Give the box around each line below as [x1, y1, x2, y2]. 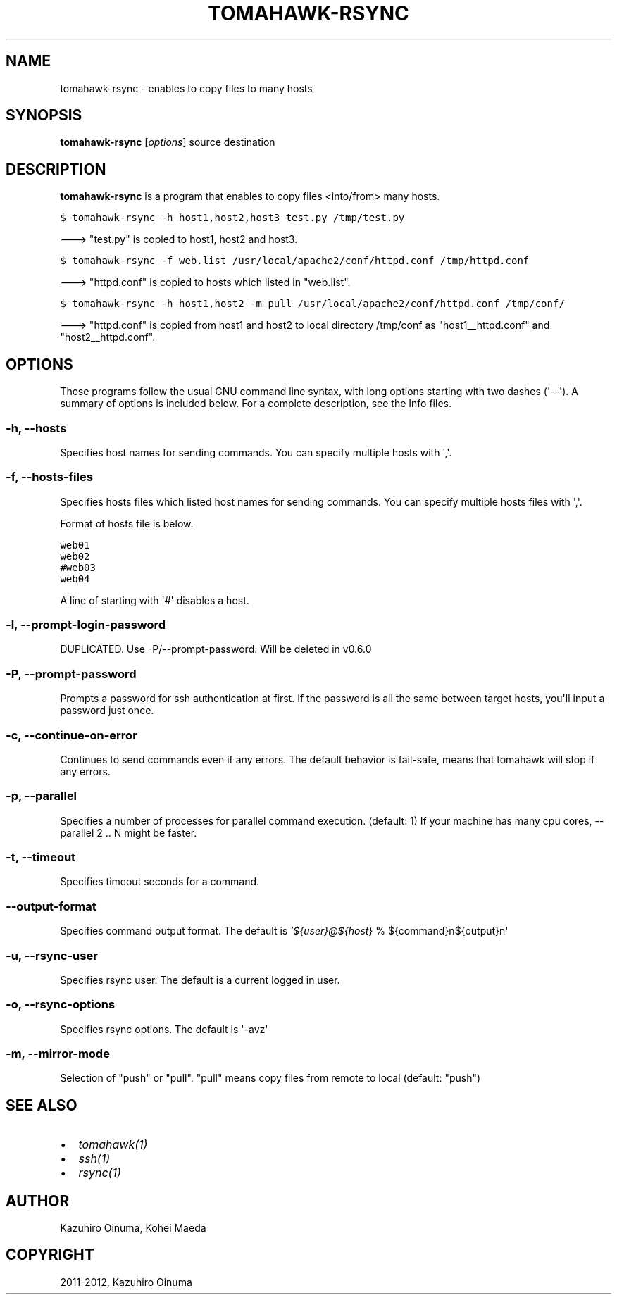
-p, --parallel [6, 789, 77, 804]
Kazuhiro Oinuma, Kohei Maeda [60, 1222, 206, 1235]
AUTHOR [6, 1192, 70, 1210]
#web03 [60, 561, 96, 573]
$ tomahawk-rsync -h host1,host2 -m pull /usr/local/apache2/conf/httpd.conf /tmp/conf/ [60, 298, 565, 310]
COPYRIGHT [6, 1246, 94, 1264]
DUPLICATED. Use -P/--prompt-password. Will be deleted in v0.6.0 [60, 643, 372, 656]
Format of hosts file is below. [60, 517, 194, 530]
